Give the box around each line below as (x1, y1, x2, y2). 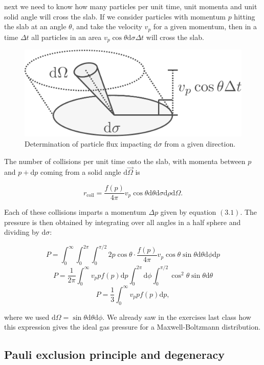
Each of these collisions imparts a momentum (4, 207, 146, 217)
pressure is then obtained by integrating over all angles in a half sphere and (4, 216, 241, 227)
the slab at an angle (4, 21, 67, 32)
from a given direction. (164, 138, 236, 149)
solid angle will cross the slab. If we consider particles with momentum (4, 11, 226, 22)
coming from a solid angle (40, 167, 121, 177)
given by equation (160, 207, 216, 217)
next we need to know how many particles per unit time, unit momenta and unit (4, 1, 257, 11)
